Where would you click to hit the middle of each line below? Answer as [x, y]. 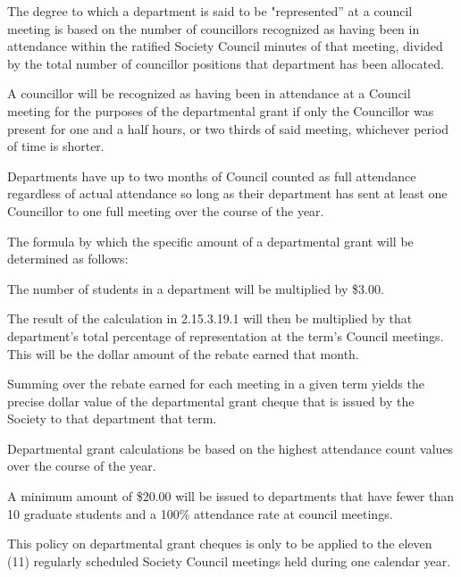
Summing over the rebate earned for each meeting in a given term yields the [216, 384]
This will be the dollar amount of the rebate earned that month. [183, 353]
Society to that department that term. [112, 418]
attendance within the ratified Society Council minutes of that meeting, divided [225, 46]
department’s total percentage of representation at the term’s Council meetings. [226, 335]
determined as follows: [68, 259]
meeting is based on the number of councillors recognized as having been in [214, 28]
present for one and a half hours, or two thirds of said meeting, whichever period [228, 128]
